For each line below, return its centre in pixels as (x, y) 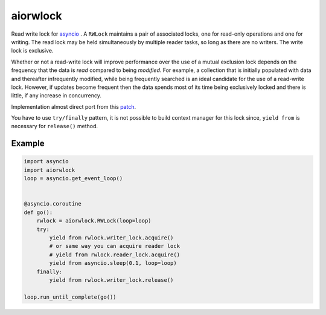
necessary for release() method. (54, 126)
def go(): (38, 212)
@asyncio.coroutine (53, 204)
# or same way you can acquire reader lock (115, 246)
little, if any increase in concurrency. (56, 96)
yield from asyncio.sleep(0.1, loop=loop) (113, 263)
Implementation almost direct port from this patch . (74, 106)
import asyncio (46, 161)
